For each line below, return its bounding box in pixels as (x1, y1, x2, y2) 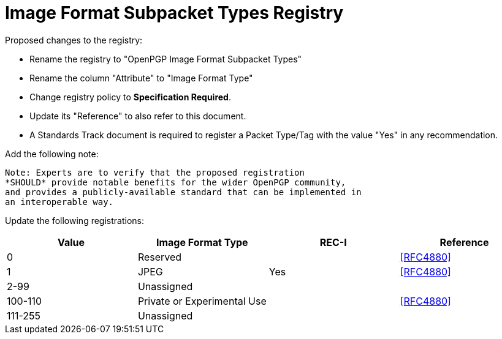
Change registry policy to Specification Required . (29, 91, 231, 102)
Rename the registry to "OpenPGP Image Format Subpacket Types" (29, 53, 302, 64)
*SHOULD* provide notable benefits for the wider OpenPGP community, (5, 177, 346, 187)
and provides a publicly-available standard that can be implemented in (5, 187, 362, 197)
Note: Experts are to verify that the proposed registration (5, 167, 305, 177)
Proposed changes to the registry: (5, 34, 143, 45)
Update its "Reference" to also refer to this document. (29, 110, 246, 121)
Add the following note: (5, 148, 99, 159)
